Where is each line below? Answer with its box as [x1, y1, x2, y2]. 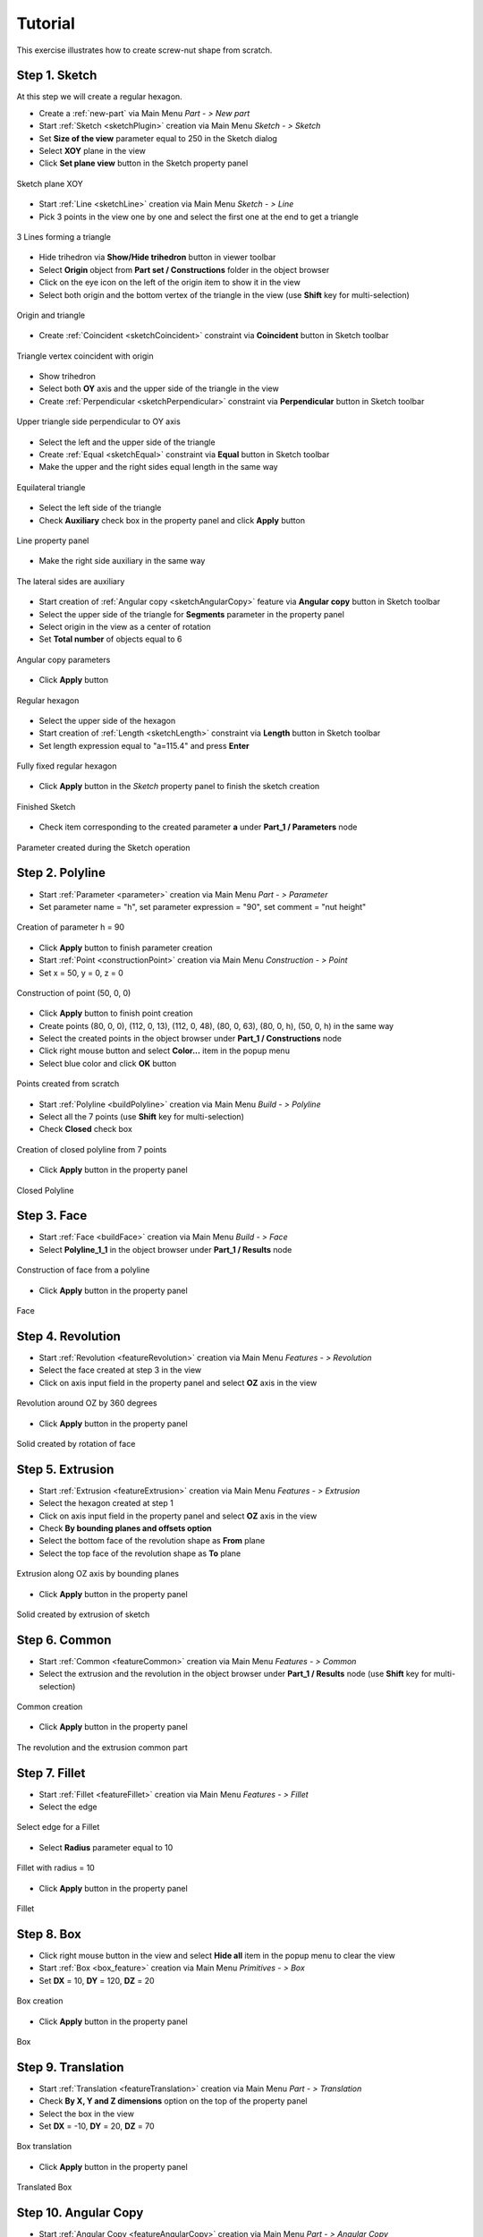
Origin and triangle [16, 310, 85, 320]
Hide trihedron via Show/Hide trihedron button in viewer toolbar [38, 251, 276, 263]
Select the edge [38, 1801, 97, 1812]
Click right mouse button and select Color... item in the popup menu [38, 1045, 291, 1056]
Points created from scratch [16, 1078, 120, 1089]
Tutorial [16, 13, 76, 33]
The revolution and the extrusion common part [16, 1741, 188, 1753]
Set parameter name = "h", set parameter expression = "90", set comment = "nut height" [38, 901, 367, 912]
